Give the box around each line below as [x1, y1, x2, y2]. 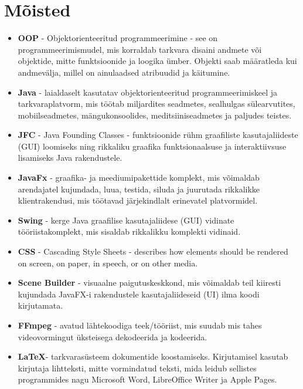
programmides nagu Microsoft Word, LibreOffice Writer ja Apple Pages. [18, 373, 277, 385]
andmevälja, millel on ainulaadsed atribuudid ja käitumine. [18, 66, 230, 78]
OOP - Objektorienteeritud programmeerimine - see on [18, 32, 218, 44]
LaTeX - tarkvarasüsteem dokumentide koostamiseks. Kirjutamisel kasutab [18, 350, 288, 363]
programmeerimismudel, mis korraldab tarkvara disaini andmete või [18, 43, 262, 55]
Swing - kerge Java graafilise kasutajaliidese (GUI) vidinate [18, 214, 234, 226]
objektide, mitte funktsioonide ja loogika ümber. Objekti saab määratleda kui [18, 55, 297, 67]
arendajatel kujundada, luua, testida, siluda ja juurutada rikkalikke [18, 182, 260, 195]
